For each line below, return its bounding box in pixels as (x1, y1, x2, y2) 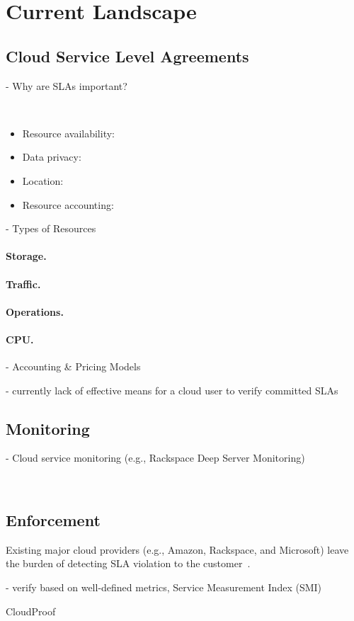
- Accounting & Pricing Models (6, 359, 141, 374)
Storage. (6, 249, 47, 263)
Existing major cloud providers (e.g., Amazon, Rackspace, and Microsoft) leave (6, 542, 349, 557)
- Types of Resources (6, 221, 96, 236)
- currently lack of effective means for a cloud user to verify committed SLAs (6, 382, 338, 397)
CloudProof (6, 603, 56, 618)
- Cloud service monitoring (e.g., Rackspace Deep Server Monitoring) (6, 450, 305, 465)
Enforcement (6, 509, 101, 531)
